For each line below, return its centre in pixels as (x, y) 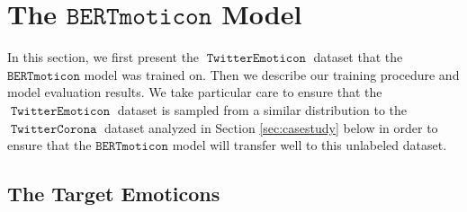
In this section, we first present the (103, 57)
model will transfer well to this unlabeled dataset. (310, 145)
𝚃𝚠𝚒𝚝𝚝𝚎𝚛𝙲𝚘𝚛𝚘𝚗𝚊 (54, 129)
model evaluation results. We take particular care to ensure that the (195, 92)
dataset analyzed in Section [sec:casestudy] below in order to (271, 127)
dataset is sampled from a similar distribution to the (262, 109)
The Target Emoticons (114, 194)
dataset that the (358, 57)
